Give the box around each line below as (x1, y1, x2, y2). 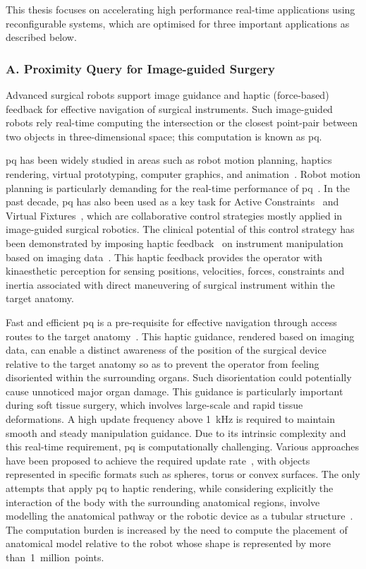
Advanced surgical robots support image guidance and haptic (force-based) (6, 88, 329, 102)
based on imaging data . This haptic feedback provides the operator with (6, 249, 323, 264)
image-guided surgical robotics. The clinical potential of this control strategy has (6, 222, 355, 236)
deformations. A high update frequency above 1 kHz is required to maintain (6, 412, 336, 426)
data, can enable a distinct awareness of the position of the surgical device (6, 342, 327, 357)
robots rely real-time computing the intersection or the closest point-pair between (6, 115, 358, 130)
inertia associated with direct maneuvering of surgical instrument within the (6, 277, 335, 292)
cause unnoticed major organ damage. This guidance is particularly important (6, 383, 343, 398)
